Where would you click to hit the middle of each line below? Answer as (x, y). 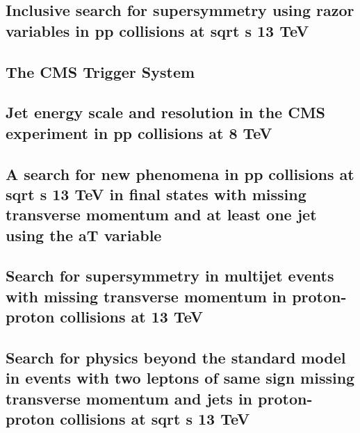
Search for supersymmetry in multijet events (170, 276)
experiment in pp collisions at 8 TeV (139, 132)
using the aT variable (84, 235)
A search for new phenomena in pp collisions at (180, 173)
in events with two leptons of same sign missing (180, 378)
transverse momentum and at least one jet (161, 214)
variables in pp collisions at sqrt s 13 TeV (157, 30)
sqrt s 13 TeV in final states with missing (156, 194)
